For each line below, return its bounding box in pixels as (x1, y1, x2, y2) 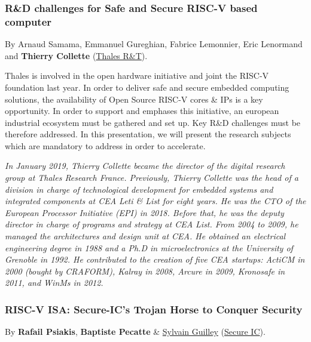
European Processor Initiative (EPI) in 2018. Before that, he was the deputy (5, 206, 284, 218)
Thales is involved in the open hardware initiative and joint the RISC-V (5, 69, 269, 82)
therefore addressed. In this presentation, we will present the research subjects (5, 128, 291, 140)
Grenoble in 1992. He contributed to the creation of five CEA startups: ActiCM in (5, 253, 305, 266)
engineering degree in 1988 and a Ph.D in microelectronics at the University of (5, 241, 293, 254)
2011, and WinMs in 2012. (5, 276, 103, 289)
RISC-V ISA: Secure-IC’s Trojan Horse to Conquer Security (5, 301, 303, 316)
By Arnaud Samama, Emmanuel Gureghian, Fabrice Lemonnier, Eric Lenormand (5, 38, 303, 50)
